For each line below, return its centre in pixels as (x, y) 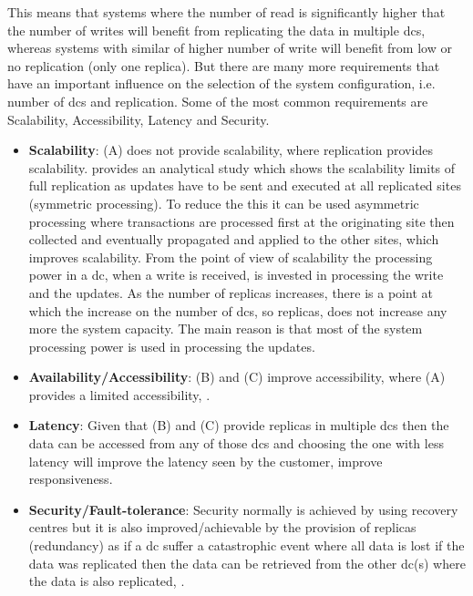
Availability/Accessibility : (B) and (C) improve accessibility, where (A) (237, 377)
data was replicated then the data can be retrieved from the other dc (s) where (247, 563)
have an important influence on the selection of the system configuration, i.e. (221, 83)
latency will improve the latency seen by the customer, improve (206, 461)
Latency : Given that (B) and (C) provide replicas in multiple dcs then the (239, 425)
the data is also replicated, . (107, 581)
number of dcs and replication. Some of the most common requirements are (218, 101)
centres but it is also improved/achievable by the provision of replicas (222, 527)
